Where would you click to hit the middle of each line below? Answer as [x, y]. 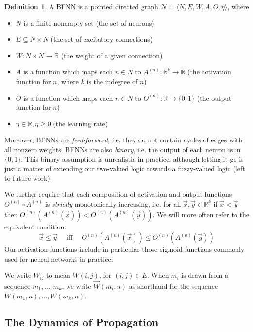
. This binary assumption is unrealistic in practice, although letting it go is [132, 159]
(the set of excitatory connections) [102, 39]
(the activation [209, 72]
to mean [58, 275]
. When [158, 275]
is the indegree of [112, 81]
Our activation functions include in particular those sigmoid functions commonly [125, 249]
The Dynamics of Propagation [82, 322]
